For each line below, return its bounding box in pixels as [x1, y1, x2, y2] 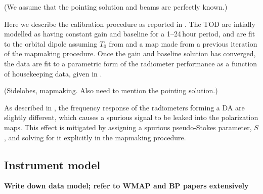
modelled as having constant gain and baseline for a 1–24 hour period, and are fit [4, 28, 255, 39]
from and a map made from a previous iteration [109, 38, 257, 49]
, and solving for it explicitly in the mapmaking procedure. [4, 132, 186, 142]
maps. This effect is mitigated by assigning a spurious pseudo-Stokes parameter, [4, 122, 252, 132]
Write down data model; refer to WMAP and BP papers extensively [4, 180, 249, 191]
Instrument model [4, 157, 101, 172]
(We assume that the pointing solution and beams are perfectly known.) [4, 2, 228, 12]
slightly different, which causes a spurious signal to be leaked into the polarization [4, 112, 258, 123]
